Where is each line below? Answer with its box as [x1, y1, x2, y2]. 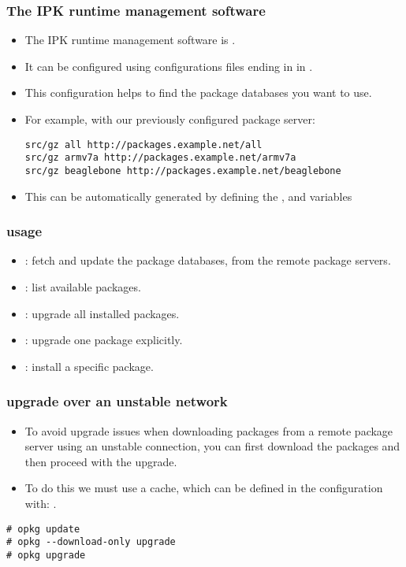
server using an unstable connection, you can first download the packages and [24, 438, 400, 454]
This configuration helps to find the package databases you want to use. [24, 84, 372, 101]
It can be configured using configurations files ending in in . [24, 57, 313, 74]
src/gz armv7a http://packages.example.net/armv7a [24, 152, 296, 164]
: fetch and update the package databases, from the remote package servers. [24, 252, 391, 269]
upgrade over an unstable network [6, 391, 228, 411]
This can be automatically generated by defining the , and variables [24, 187, 352, 204]
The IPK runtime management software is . [24, 31, 236, 48]
